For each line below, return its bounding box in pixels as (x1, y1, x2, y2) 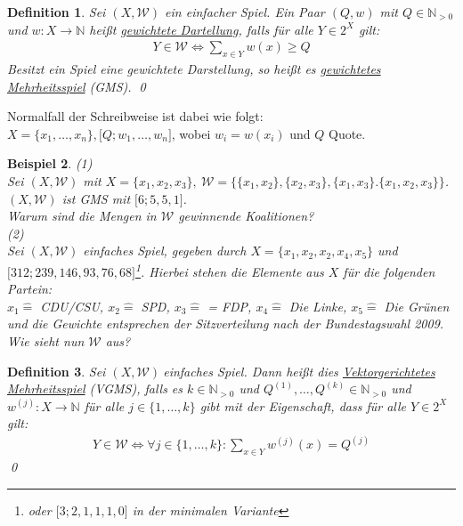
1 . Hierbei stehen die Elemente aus (134, 259, 324, 280)
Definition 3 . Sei (7, 361, 106, 380)
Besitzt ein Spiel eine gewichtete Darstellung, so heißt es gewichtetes (7, 60, 381, 78)
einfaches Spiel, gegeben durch (83, 241, 247, 260)
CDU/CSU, (40, 296, 104, 315)
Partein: (7, 279, 53, 298)
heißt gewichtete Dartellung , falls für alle (89, 20, 313, 38)
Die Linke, (288, 296, 347, 315)
